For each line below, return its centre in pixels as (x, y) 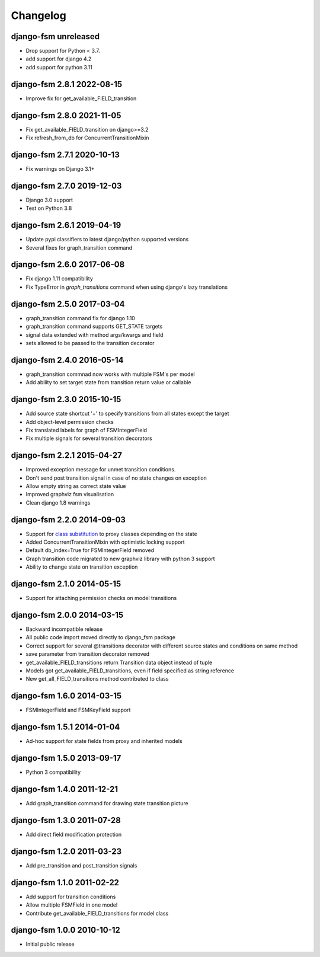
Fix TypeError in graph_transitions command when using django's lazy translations (127, 287)
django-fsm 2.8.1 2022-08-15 (67, 84)
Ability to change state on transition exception (82, 567)
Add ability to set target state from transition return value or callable (108, 382)
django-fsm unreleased (55, 36)
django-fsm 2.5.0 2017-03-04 (68, 304)
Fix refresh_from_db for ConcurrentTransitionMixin (87, 138)
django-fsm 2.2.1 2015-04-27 (67, 456)
